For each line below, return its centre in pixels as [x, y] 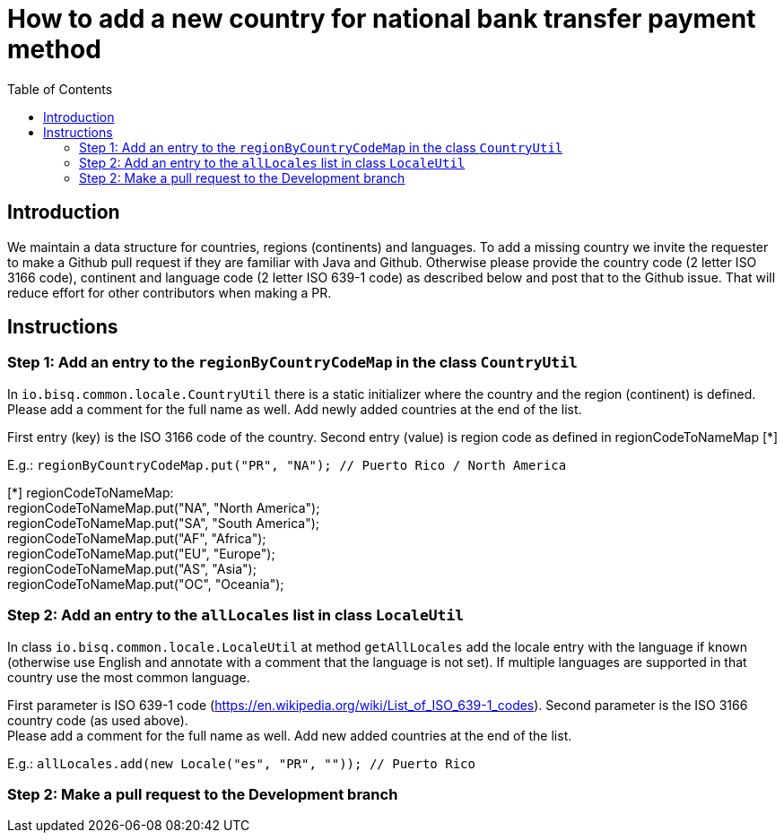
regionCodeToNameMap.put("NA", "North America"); [164, 507]
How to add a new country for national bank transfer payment [382, 19]
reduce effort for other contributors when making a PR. [170, 292]
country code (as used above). [98, 720]
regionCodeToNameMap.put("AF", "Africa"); [137, 538]
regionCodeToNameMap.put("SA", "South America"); [164, 523]
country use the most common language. [129, 677]
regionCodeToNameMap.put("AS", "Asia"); [132, 568]
